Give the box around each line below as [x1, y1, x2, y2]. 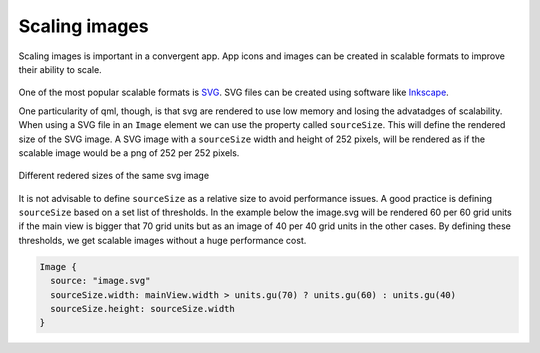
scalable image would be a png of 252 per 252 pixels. [18, 146, 240, 159]
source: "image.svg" [50, 275, 151, 287]
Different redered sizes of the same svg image [18, 170, 210, 182]
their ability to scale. [18, 63, 102, 75]
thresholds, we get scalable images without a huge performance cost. [18, 234, 307, 246]
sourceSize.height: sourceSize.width [50, 303, 235, 314]
